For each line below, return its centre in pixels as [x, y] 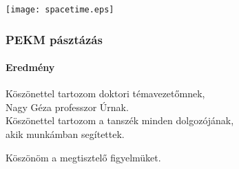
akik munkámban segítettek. [65, 134]
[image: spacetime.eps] [60, 10]
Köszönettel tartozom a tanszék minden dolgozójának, [120, 120]
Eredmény [30, 67]
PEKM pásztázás [54, 39]
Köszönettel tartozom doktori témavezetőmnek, [105, 93]
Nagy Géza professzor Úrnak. [67, 107]
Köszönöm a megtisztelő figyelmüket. [83, 157]
